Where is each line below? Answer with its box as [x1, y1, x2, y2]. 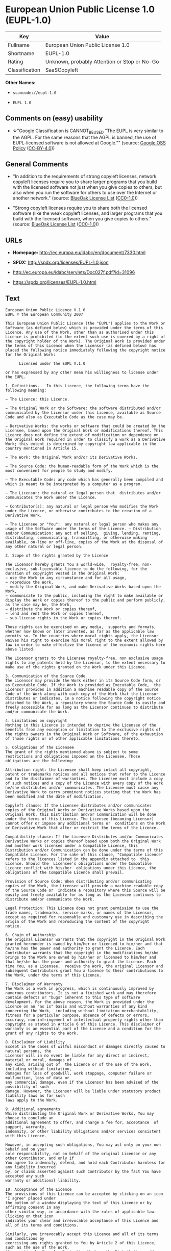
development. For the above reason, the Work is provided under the [5, 999, 154, 1005]
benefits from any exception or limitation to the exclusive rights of [5, 727, 161, 732]
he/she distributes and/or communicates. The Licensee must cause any [5, 785, 159, 790]
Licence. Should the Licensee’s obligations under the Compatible [5, 861, 152, 866]
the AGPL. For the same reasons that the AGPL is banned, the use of [12, 134, 157, 140]
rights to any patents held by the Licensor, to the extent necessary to [5, 660, 166, 665]
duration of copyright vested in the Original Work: [5, 570, 120, 576]
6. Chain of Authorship [5, 932, 56, 937]
